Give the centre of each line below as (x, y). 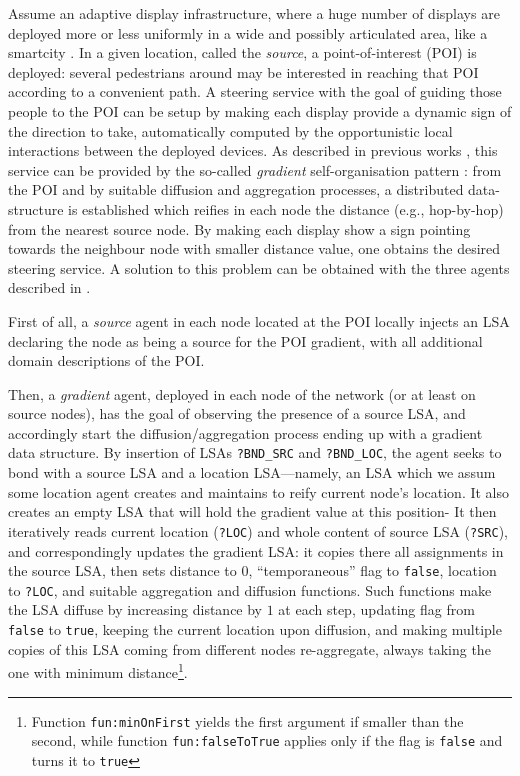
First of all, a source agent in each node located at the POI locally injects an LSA (259, 320)
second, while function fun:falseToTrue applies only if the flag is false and (267, 740)
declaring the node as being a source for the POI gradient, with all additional (245, 340)
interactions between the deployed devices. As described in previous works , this (253, 150)
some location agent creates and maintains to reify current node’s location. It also (259, 491)
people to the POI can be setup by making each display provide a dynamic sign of (260, 110)
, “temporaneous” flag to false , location (372, 570)
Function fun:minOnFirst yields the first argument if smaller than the (247, 720)
